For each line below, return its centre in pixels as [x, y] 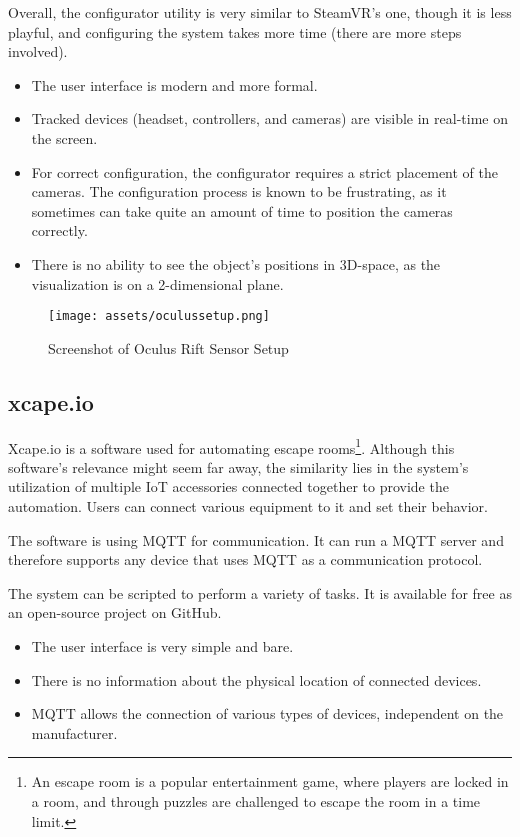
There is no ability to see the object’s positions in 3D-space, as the [236, 263]
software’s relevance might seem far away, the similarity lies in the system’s [238, 466]
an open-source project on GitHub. [115, 612]
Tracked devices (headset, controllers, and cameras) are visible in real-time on [269, 118]
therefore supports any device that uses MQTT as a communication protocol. [245, 559]
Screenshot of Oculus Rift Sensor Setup [168, 347]
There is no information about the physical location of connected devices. [256, 679]
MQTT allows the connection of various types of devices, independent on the [267, 713]
